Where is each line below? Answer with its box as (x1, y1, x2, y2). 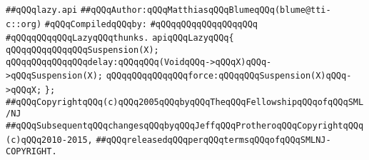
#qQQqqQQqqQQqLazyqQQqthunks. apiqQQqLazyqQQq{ (6, 33, 234, 44)
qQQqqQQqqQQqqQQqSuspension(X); (6, 44, 159, 55)
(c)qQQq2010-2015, (6, 134, 93, 145)
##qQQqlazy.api (6, 5, 78, 15)
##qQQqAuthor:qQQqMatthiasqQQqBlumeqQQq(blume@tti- (80, 5, 331, 15)
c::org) (6, 19, 42, 29)
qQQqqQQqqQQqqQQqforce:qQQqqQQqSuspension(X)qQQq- (106, 71, 352, 81)
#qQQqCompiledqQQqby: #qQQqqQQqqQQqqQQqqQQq (44, 19, 258, 29)
